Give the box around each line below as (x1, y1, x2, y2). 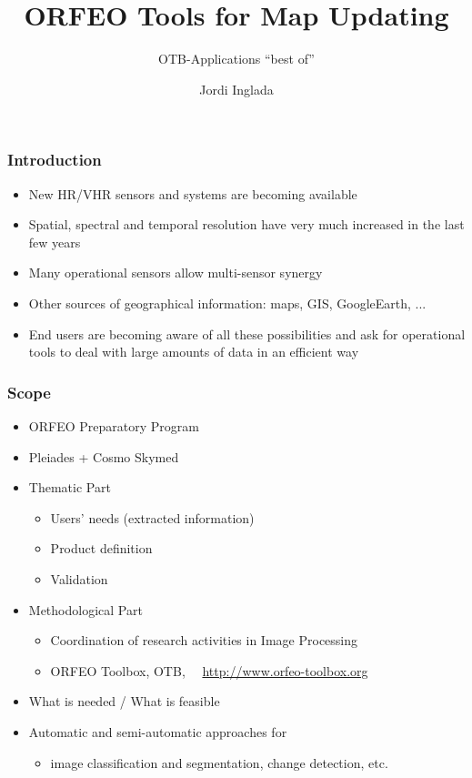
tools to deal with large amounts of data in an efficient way (28, 342, 359, 361)
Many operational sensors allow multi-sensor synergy (28, 263, 323, 282)
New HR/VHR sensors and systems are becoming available (28, 184, 357, 203)
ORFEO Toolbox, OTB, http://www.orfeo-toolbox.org (50, 661, 368, 680)
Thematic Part (28, 478, 111, 497)
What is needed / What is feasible (28, 692, 220, 711)
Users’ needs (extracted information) (50, 508, 255, 527)
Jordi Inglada (199, 79, 274, 98)
